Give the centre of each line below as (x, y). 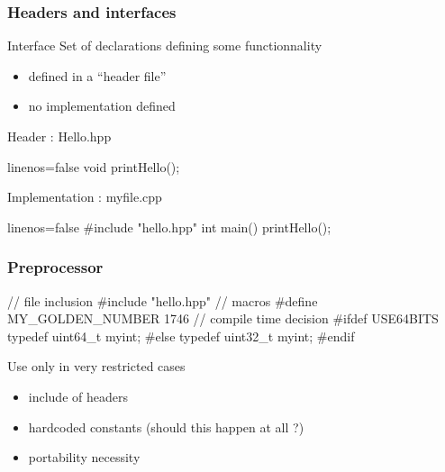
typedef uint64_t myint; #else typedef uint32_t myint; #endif (181, 336)
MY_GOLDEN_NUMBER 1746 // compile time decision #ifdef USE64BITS (223, 318)
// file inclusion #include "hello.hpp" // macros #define (163, 300)
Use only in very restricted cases (96, 366)
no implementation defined (102, 106)
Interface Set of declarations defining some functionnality (165, 45)
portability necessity (84, 457)
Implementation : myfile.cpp (85, 197)
